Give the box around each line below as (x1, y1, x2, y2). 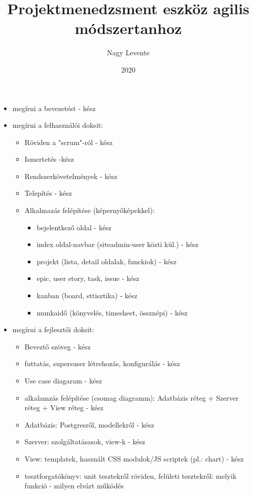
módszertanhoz (75, 18, 182, 39)
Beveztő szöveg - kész (24, 341, 91, 351)
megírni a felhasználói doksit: (12, 120, 103, 130)
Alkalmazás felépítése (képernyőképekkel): (24, 205, 155, 216)
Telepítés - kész (24, 188, 72, 198)
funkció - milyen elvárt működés (24, 480, 124, 491)
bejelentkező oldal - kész (37, 222, 112, 232)
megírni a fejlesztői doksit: (12, 324, 94, 335)
